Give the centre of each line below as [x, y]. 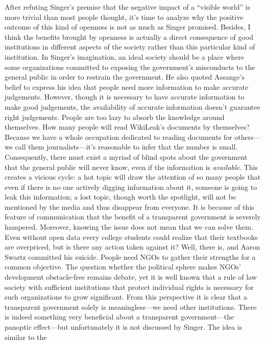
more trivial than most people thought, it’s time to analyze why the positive [124, 17]
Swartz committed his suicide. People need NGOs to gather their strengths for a [130, 256]
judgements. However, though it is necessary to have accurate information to [125, 97]
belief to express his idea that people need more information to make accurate [127, 87]
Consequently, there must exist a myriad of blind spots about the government [126, 156]
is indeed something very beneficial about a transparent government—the [119, 317]
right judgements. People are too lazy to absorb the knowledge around [115, 117]
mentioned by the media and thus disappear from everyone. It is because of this [129, 206]
